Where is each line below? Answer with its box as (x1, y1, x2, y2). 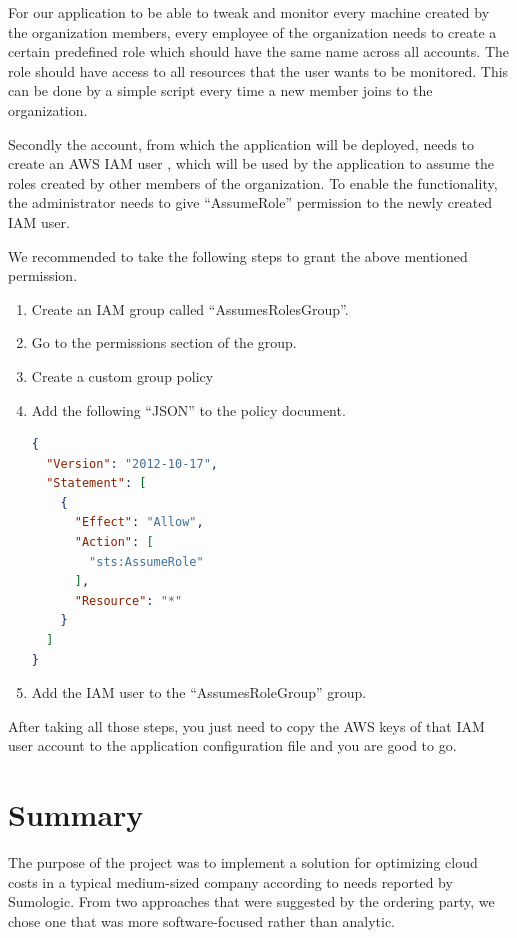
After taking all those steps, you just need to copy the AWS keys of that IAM (8, 715, 485, 736)
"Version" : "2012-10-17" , (46, 456, 218, 471)
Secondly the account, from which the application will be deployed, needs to (8, 133, 475, 154)
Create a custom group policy (31, 365, 214, 386)
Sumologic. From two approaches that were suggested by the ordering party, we (8, 891, 495, 912)
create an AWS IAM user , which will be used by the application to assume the (8, 153, 495, 174)
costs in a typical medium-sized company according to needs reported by (8, 871, 453, 892)
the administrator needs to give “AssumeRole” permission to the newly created (8, 192, 493, 213)
